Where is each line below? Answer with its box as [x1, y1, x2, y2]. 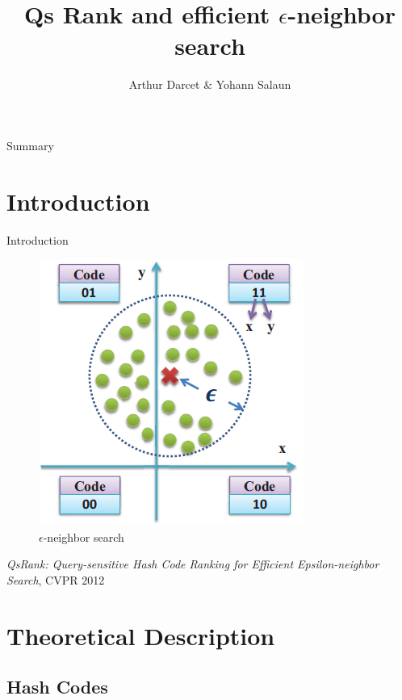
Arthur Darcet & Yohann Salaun [128, 76, 291, 93]
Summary [6, 136, 54, 153]
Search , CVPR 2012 [6, 572, 105, 588]
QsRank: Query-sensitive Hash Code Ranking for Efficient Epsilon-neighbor [6, 555, 379, 572]
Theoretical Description [6, 618, 275, 652]
